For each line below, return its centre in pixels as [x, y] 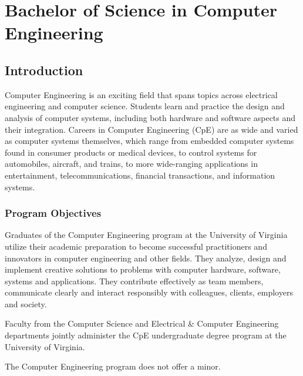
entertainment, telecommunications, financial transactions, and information [140, 175]
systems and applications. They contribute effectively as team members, [134, 281]
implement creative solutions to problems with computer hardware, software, [143, 269]
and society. [26, 303]
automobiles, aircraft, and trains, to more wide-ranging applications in [131, 164]
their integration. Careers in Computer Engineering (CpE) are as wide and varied [151, 129]
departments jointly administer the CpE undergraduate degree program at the [146, 335]
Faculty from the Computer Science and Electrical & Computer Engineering [142, 323]
